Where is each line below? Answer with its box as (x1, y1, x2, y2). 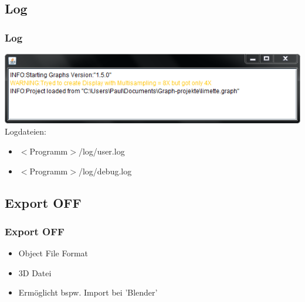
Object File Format (18, 247, 89, 259)
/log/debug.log (78, 164, 132, 177)
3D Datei (18, 266, 52, 279)
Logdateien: (5, 125, 46, 138)
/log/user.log (78, 145, 125, 157)
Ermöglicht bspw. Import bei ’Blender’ (18, 286, 158, 298)
